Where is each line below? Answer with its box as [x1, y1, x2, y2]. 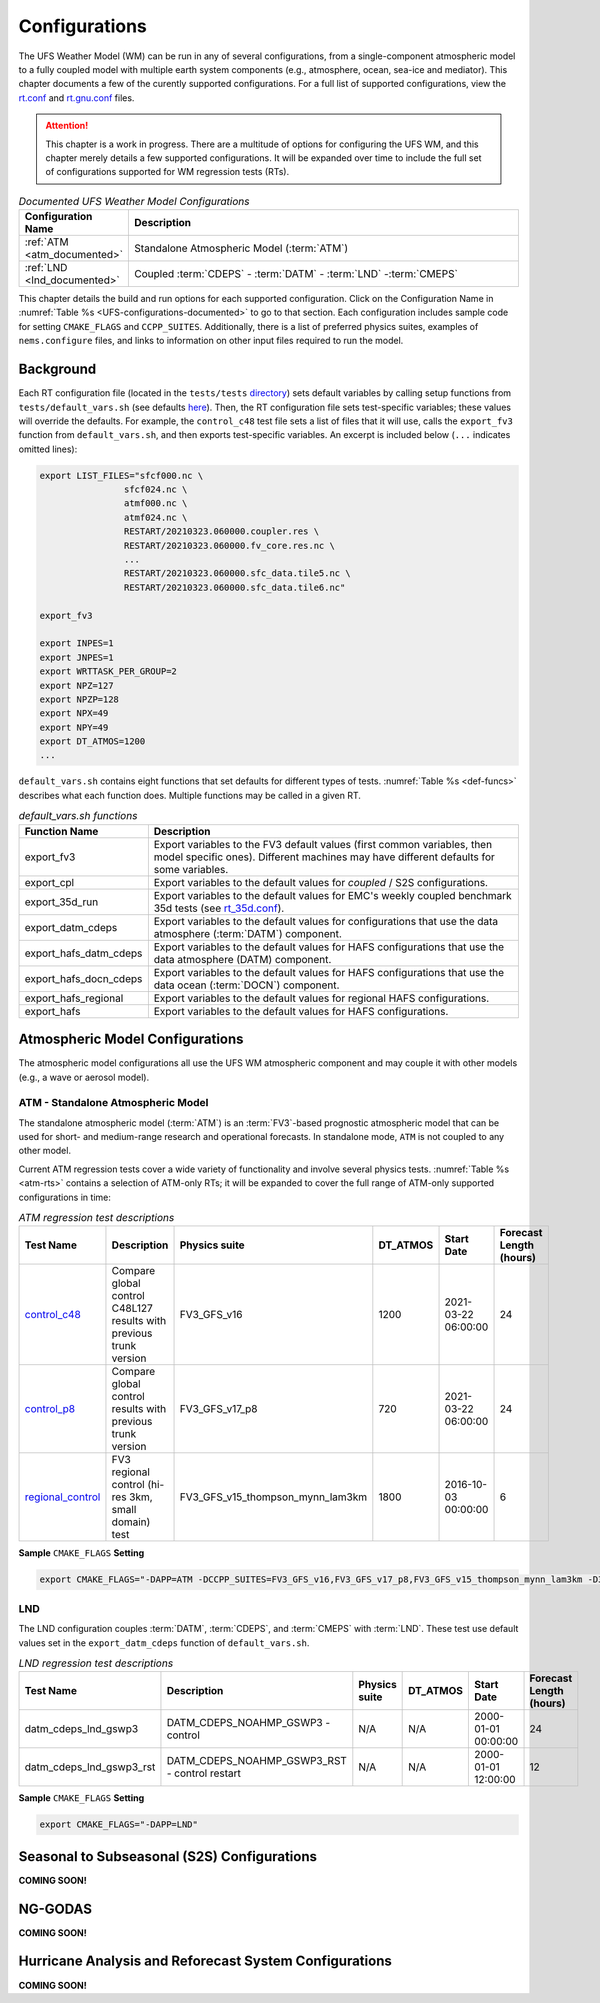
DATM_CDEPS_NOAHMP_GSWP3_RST [166, 1754, 347, 1768]
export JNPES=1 [39, 651, 114, 663]
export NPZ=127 [39, 680, 114, 691]
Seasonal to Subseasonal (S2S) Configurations [18, 1848, 318, 1865]
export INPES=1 [39, 638, 114, 649]
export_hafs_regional [24, 991, 124, 1005]
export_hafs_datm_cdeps [24, 946, 143, 960]
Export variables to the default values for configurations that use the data [153, 914, 499, 928]
